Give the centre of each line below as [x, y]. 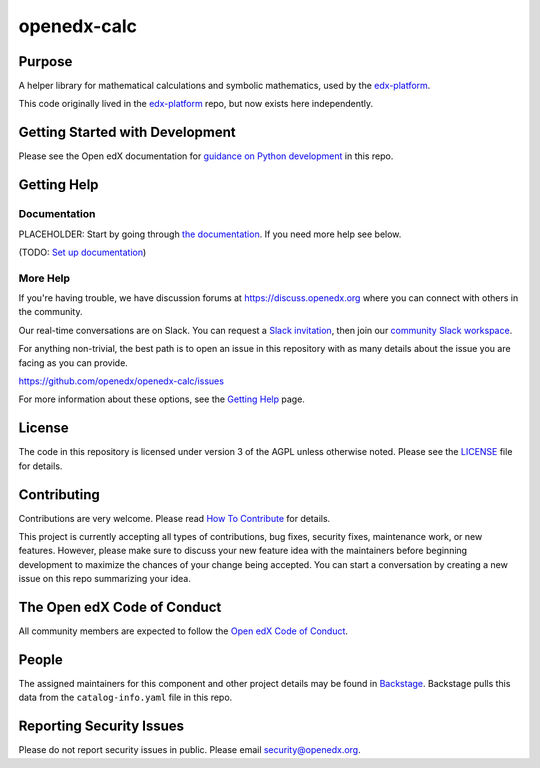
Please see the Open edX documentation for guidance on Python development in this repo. [206, 156]
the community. [50, 312]
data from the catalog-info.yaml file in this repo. [125, 697]
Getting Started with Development [127, 132]
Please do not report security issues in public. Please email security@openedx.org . [189, 750]
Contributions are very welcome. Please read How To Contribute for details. [174, 518]
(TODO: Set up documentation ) [82, 252]
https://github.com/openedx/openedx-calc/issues [121, 381]
